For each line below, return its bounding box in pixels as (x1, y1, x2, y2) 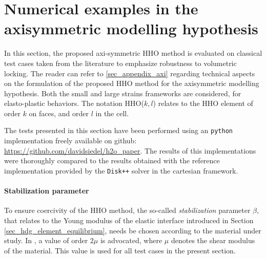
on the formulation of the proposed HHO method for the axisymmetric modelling (4, 78, 259, 89)
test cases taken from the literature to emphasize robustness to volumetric (4, 57, 237, 68)
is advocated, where (100, 235, 162, 246)
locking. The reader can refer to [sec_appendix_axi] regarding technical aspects (4, 68, 255, 78)
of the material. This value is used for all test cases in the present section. (4, 245, 236, 255)
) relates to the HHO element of (153, 98, 253, 109)
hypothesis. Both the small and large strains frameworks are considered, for (4, 88, 241, 98)
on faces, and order (29, 107, 89, 118)
